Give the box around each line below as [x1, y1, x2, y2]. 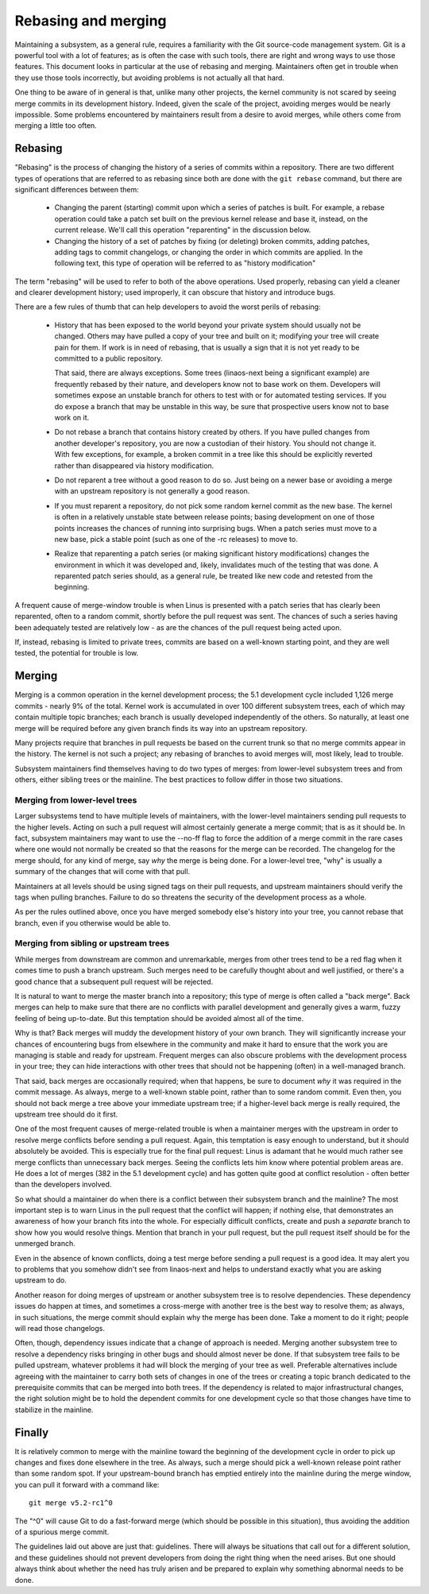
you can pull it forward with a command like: [14, 1480, 160, 1489]
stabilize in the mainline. [14, 1405, 94, 1414]
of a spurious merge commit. [14, 1526, 110, 1537]
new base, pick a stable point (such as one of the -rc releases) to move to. [54, 534, 298, 544]
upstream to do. [14, 1275, 67, 1285]
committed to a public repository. [54, 354, 163, 363]
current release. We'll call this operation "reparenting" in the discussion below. [54, 225, 311, 234]
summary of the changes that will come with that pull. [14, 867, 191, 876]
